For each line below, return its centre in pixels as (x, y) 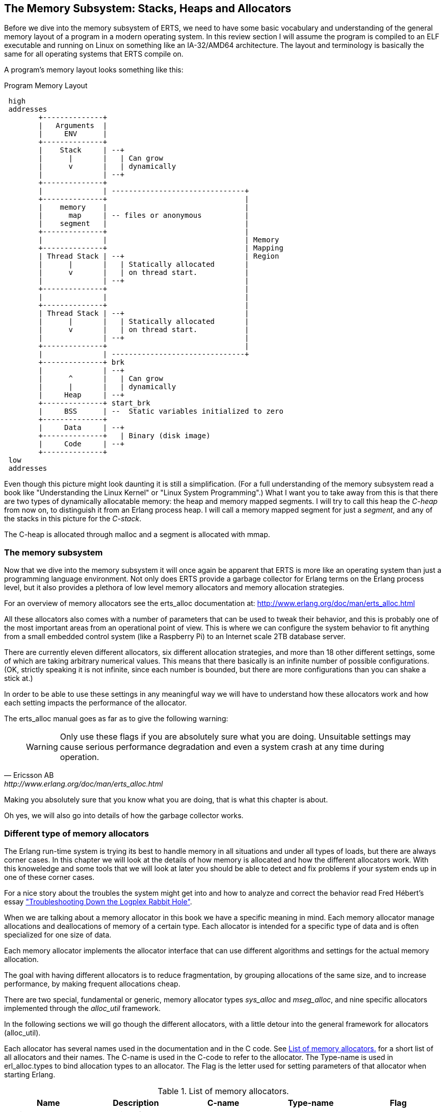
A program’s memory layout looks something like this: (94, 70)
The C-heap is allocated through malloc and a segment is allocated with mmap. (137, 535)
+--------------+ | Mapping (161, 248)
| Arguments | (73, 126)
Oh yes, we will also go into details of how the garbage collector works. (124, 816)
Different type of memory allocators (77, 833)
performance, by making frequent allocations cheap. (92, 983)
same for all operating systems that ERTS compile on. (94, 54)
